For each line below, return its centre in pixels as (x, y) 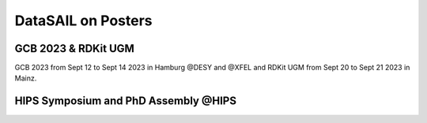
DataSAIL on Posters (84, 20)
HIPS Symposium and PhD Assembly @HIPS (126, 101)
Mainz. (26, 78)
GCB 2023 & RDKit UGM (74, 48)
